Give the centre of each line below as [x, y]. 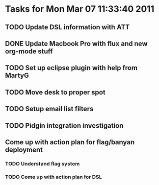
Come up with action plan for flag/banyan [70, 142]
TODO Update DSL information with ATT [67, 27]
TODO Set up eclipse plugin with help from [71, 68]
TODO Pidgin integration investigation [64, 126]
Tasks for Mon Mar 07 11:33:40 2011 [80, 9]
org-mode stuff [29, 51]
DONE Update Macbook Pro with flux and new [77, 43]
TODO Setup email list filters [49, 109]
